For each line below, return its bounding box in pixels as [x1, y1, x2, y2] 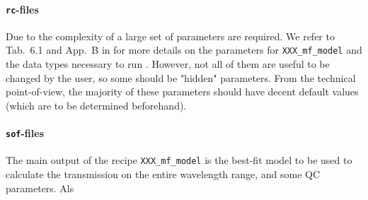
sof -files [6, 126, 44, 141]
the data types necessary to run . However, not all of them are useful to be [6, 57, 330, 71]
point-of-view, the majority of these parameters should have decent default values [6, 84, 359, 99]
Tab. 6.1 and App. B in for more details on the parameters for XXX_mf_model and [6, 42, 362, 57]
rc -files [6, 1, 39, 16]
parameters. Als [6, 180, 74, 195]
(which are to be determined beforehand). [6, 98, 187, 112]
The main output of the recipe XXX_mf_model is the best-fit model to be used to [6, 153, 352, 167]
